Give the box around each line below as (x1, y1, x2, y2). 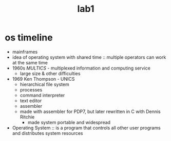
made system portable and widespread (27, 119, 111, 125)
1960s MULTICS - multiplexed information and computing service (12, 65, 151, 71)
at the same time (12, 59, 48, 65)
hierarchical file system (20, 81, 70, 87)
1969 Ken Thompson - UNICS (12, 76, 75, 82)
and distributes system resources (12, 130, 83, 136)
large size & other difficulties (20, 70, 81, 77)
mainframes (12, 49, 38, 55)
